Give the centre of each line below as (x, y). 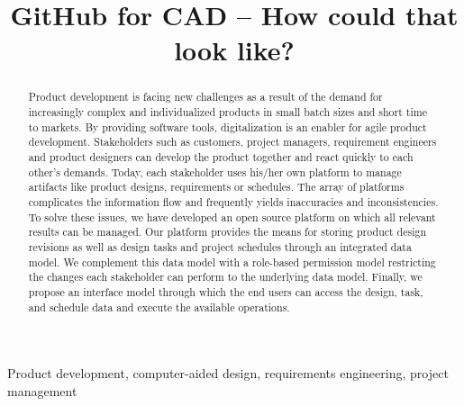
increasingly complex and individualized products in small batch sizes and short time (227, 112)
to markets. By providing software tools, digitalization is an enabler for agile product (227, 126)
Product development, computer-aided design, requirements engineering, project (228, 373)
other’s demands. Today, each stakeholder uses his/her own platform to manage (215, 171)
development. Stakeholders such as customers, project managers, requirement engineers (232, 142)
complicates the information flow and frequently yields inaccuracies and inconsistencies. (233, 201)
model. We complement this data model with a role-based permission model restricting (232, 262)
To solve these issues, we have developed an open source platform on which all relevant (232, 217)
